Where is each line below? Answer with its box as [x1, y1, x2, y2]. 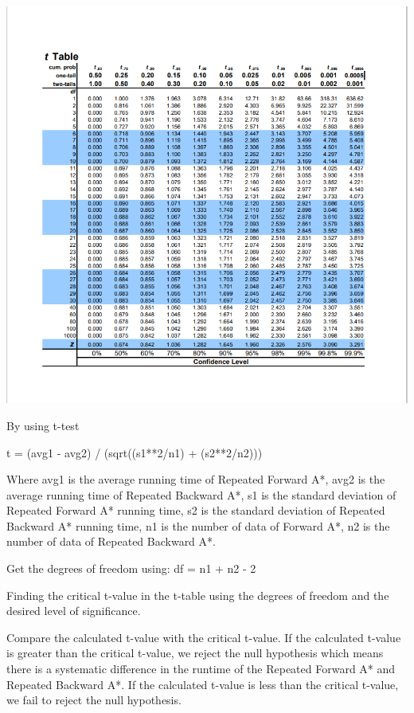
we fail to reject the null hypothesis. [6, 691, 182, 708]
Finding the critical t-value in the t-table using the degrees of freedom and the [6, 586, 389, 603]
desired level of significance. [6, 602, 141, 619]
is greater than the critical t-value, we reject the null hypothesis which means [6, 644, 384, 661]
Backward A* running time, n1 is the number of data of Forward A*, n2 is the [6, 517, 390, 534]
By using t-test [6, 417, 80, 433]
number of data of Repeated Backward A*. [6, 533, 216, 550]
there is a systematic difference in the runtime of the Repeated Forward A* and [6, 660, 396, 677]
